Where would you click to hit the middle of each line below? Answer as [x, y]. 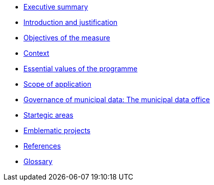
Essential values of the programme [81, 69]
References [42, 146]
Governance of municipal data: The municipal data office [117, 99]
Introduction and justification [71, 22]
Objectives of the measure [67, 38]
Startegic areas [48, 115]
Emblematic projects [57, 130]
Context [36, 53]
